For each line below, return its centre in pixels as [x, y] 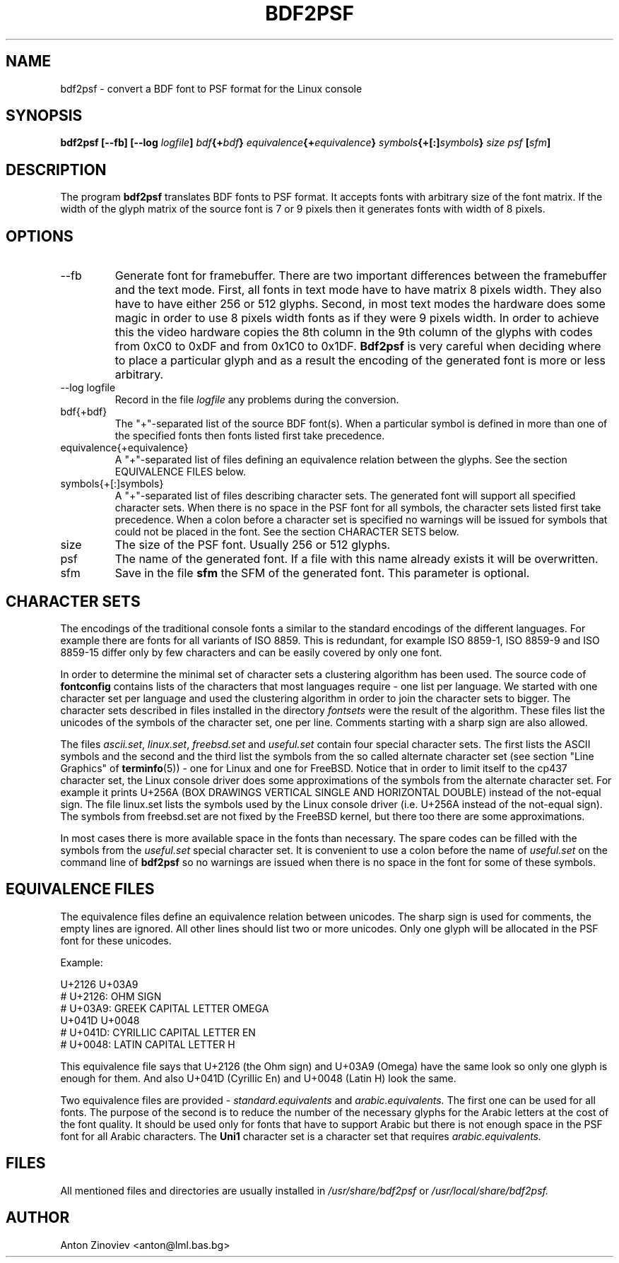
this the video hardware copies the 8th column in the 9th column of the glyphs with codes [354, 332]
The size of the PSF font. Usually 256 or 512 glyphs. [253, 545]
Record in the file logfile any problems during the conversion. [257, 400]
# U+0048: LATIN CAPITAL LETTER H [148, 1044]
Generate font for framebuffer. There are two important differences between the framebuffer [361, 276]
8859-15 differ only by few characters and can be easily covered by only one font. [251, 652]
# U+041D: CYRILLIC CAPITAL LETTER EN [158, 1032]
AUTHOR [38, 1218]
